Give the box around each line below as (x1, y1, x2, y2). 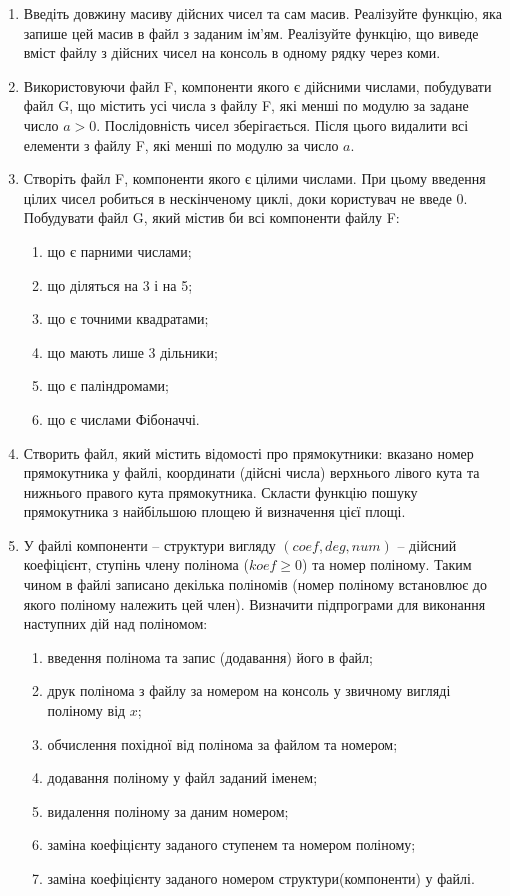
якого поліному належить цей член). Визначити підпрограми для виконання (23, 593, 486, 614)
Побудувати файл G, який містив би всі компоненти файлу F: (23, 207, 400, 228)
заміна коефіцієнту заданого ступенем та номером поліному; (47, 834, 416, 855)
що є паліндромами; (47, 375, 169, 396)
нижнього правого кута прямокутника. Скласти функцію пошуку (23, 481, 418, 502)
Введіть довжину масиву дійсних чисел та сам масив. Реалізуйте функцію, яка (23, 3, 502, 23)
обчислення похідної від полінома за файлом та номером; (47, 733, 398, 754)
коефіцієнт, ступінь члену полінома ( (23, 554, 249, 575)
